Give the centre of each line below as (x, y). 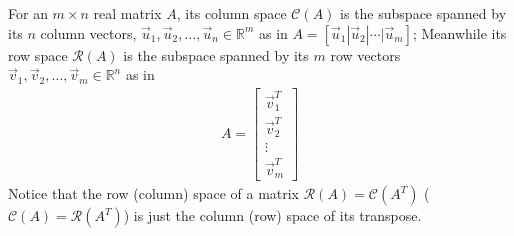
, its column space (231, 13)
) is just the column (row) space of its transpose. (272, 215)
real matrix (127, 13)
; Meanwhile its (459, 32)
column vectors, (88, 32)
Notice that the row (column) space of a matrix (154, 193)
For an (28, 13)
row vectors (365, 54)
